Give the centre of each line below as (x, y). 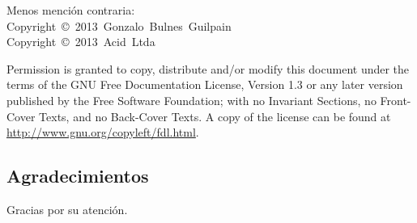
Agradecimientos (78, 176)
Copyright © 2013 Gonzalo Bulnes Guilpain (119, 25)
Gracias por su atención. (67, 209)
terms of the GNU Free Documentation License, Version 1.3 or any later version (205, 84)
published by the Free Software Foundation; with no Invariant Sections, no (191, 100)
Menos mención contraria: (71, 10)
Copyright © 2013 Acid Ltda (81, 42)
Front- (396, 100)
